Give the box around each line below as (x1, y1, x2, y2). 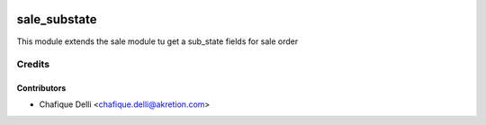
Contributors (16, 83, 67, 94)
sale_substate (16, 12, 97, 27)
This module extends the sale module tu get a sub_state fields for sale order (16, 36, 299, 47)
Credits (16, 58, 49, 71)
